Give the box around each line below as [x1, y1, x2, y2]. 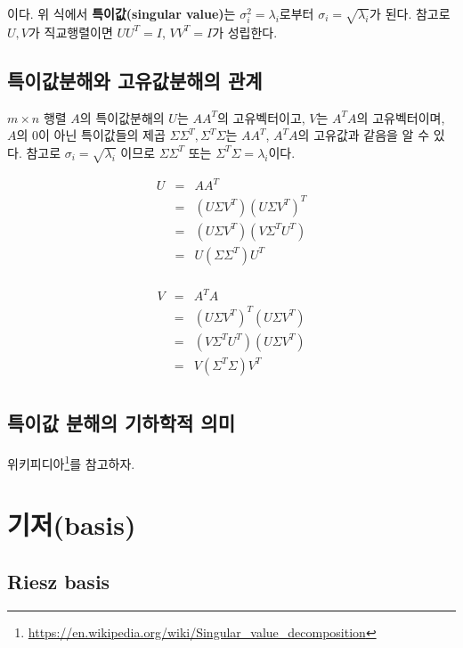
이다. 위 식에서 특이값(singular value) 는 [7, 4, 236, 22]
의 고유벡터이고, [216, 108, 305, 127]
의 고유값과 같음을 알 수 [297, 126, 430, 144]
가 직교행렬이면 [28, 22, 113, 41]
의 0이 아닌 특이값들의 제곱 [16, 126, 166, 144]
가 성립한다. [212, 22, 278, 41]
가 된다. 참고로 [370, 4, 451, 22]
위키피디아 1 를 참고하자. [7, 452, 135, 472]
